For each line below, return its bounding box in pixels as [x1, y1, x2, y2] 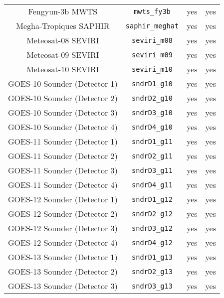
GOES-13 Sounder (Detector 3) [8, 280, 118, 292]
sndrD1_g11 [132, 137, 173, 146]
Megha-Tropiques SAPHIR [16, 20, 110, 31]
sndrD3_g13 [132, 282, 173, 290]
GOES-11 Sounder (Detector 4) [8, 179, 118, 190]
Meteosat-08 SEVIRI [26, 34, 99, 46]
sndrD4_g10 [132, 123, 173, 131]
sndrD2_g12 [132, 209, 173, 218]
